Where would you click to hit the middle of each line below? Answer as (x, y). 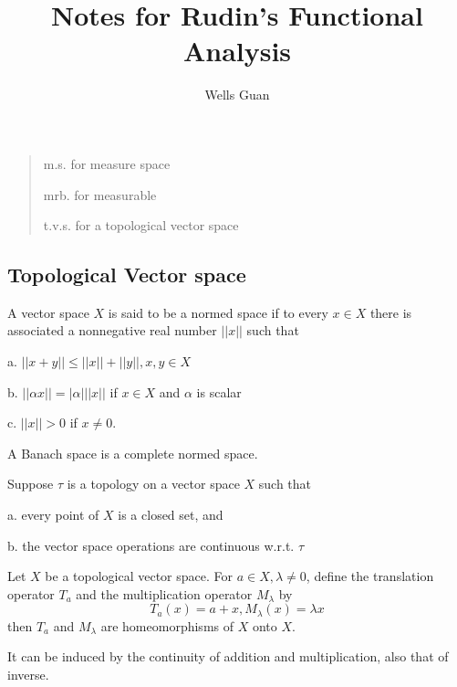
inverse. (28, 675)
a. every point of (53, 515)
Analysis (237, 51)
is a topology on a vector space (153, 484)
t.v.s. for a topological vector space (141, 225)
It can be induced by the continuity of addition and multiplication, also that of (228, 656)
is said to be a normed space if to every (218, 312)
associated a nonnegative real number (112, 330)
